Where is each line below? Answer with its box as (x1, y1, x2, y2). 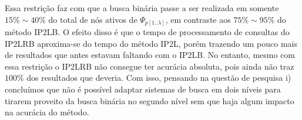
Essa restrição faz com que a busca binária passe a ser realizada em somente (5, 2, 279, 13)
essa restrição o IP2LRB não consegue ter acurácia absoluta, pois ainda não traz (5, 60, 294, 72)
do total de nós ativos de (48, 13, 137, 25)
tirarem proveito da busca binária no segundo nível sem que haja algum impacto (5, 94, 294, 107)
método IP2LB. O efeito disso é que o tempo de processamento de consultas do (5, 26, 290, 38)
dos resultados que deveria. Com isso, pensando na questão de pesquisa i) (26, 71, 291, 84)
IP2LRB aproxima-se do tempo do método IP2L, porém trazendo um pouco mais (5, 37, 298, 49)
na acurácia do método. (5, 106, 89, 118)
